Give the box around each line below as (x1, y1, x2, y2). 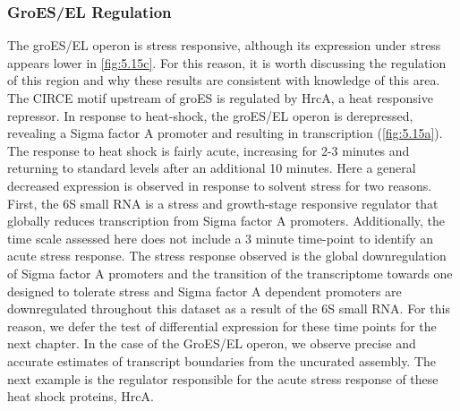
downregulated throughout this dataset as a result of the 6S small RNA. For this (7, 299, 450, 318)
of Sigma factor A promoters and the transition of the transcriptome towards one (7, 263, 453, 282)
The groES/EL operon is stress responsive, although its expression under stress (7, 36, 441, 55)
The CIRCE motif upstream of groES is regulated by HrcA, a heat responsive (7, 89, 433, 107)
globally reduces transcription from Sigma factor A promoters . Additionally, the (7, 211, 446, 230)
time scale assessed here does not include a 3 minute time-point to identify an (7, 228, 434, 247)
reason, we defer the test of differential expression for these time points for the (7, 316, 437, 335)
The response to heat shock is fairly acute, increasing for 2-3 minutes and (7, 141, 410, 159)
